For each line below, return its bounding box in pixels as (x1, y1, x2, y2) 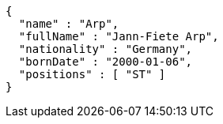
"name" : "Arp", (18, 17, 119, 30)
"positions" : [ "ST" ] (18, 68, 166, 81)
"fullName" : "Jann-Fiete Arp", (18, 30, 219, 43)
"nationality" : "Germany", (18, 43, 193, 55)
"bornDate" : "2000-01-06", (18, 55, 193, 68)
